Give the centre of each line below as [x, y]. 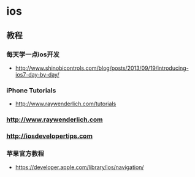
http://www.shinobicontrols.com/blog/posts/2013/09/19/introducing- [102, 68]
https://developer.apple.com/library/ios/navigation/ [79, 167]
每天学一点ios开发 [33, 55]
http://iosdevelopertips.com [50, 136]
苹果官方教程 [25, 153]
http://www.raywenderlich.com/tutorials [66, 104]
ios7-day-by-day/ [37, 74]
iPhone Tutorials [31, 90]
